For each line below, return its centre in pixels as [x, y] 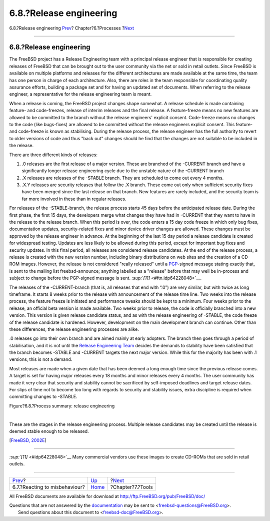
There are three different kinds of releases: [53, 155]
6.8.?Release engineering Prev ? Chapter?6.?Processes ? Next [72, 28]
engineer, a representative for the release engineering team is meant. [80, 94]
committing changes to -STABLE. [43, 397]
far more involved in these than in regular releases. [74, 199]
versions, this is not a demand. [41, 359]
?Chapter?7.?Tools [131, 487]
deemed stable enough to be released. [49, 431]
